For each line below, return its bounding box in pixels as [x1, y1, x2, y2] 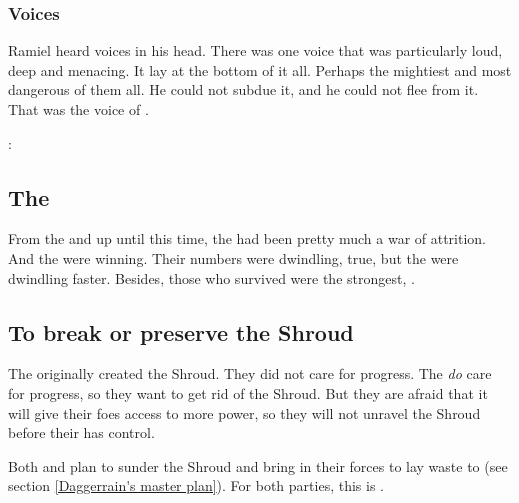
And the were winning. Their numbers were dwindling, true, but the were [8, 247, 459, 268]
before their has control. [8, 422, 155, 443]
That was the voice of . [8, 99, 149, 119]
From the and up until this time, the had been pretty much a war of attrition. [8, 228, 487, 249]
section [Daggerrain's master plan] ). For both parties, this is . [8, 475, 384, 496]
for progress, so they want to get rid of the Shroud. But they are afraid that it [8, 382, 488, 403]
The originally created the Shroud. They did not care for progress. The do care [8, 363, 492, 384]
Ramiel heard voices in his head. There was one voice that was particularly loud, [8, 40, 503, 61]
